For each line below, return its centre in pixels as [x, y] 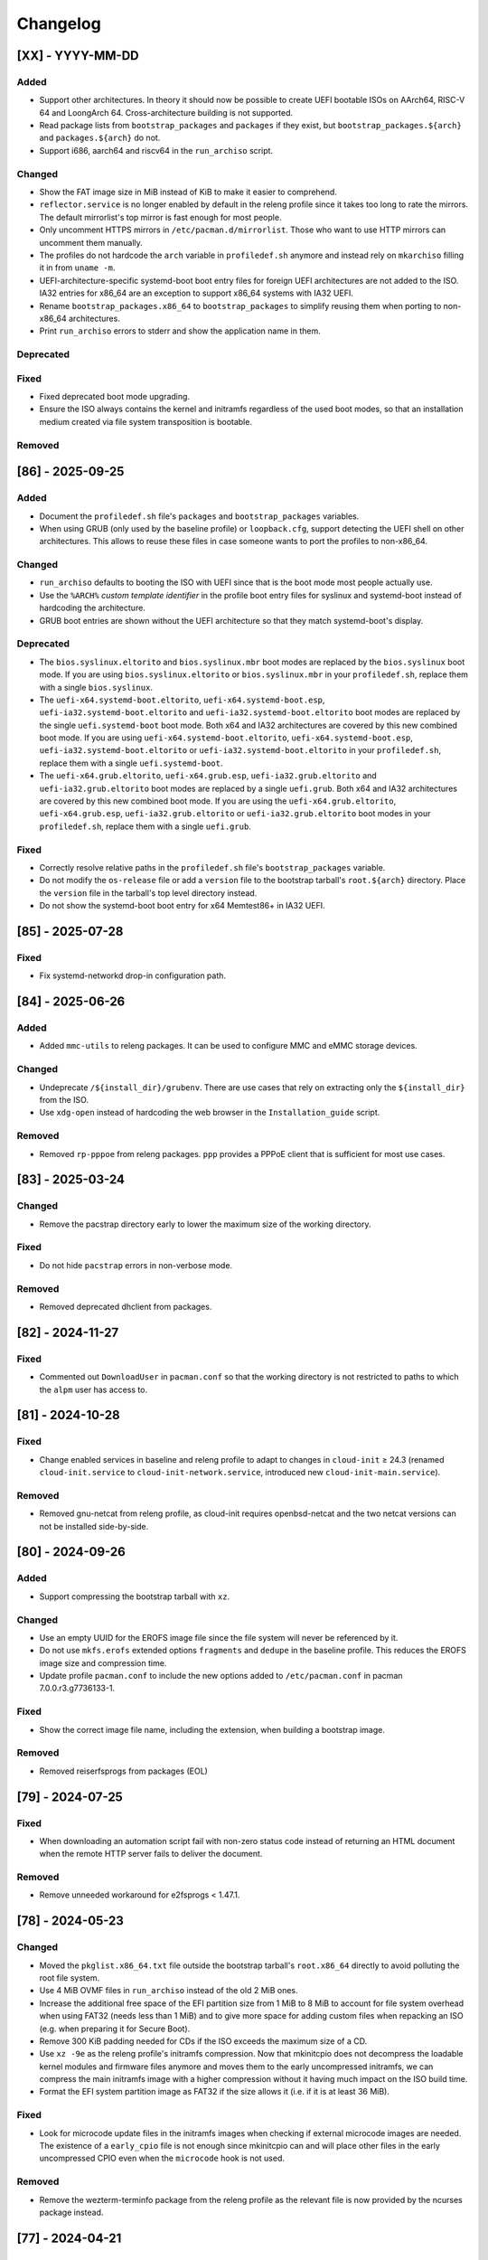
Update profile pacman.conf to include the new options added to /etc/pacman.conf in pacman [221, 1676]
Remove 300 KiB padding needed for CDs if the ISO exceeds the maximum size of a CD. [203, 2041]
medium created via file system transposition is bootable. [146, 421]
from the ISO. [64, 1099]
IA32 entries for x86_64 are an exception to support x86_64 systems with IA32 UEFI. [197, 293]
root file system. [69, 1977]
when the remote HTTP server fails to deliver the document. [151, 1854]
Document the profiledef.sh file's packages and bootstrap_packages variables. [199, 516]
